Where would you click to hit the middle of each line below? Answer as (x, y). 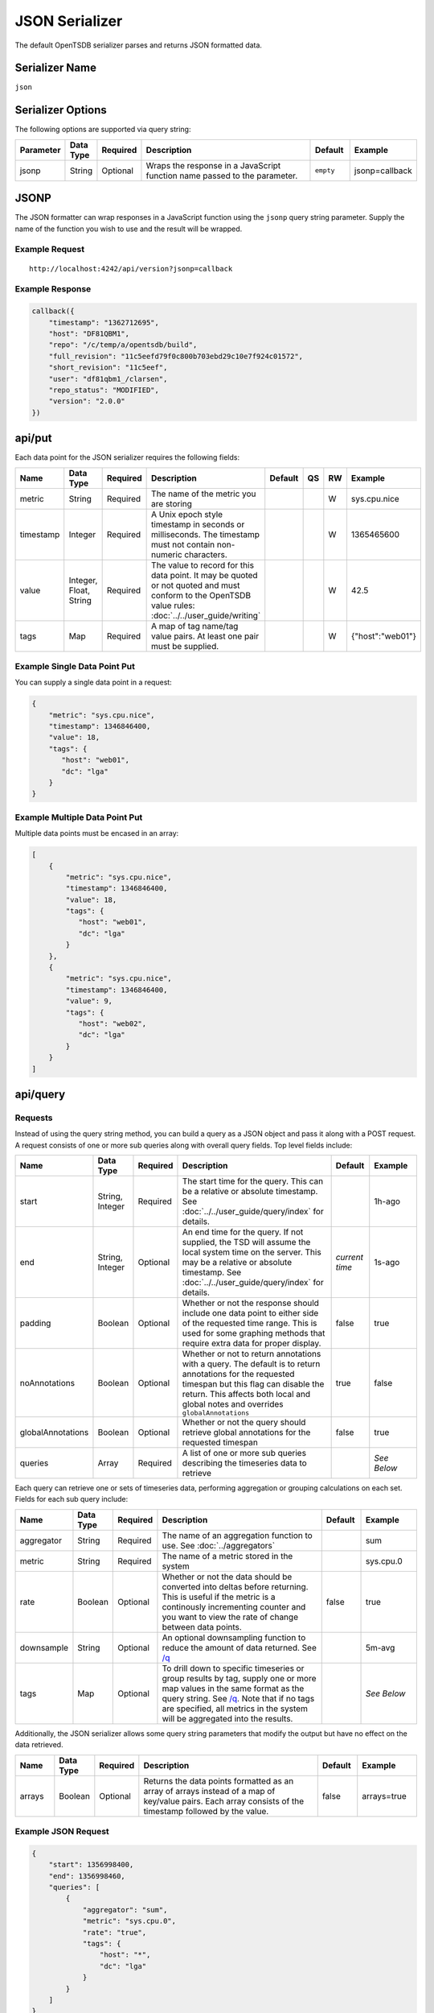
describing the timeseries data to (244, 1463)
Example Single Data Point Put (75, 666)
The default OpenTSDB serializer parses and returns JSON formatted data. (139, 45)
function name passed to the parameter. (222, 176)
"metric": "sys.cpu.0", (129, 1921)
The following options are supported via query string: (103, 130)
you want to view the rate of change (230, 1617)
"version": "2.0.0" (87, 401)
